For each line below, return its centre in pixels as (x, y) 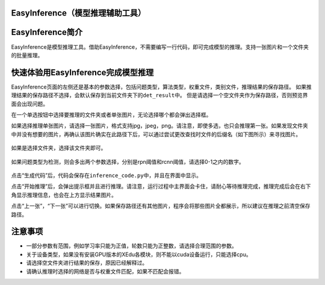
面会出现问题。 (29, 104)
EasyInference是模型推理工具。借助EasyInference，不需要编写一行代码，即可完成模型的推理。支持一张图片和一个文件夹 (160, 47)
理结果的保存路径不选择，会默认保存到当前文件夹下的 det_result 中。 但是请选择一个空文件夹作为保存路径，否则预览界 (159, 95)
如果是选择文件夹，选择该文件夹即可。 (59, 148)
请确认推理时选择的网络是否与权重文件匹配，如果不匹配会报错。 (105, 271)
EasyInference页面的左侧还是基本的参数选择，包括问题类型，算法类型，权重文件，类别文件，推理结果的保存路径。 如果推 (162, 87)
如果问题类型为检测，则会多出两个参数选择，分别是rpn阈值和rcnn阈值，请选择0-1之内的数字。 (128, 161)
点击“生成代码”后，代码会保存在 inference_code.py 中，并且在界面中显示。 (106, 175)
